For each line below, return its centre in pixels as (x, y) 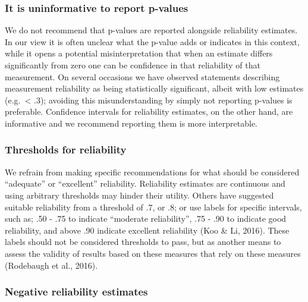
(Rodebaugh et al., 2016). (51, 265)
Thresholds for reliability (66, 150)
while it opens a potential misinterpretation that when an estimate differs (139, 53)
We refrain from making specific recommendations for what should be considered (152, 172)
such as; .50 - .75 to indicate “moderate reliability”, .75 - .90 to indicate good (146, 218)
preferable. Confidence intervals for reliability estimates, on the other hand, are (149, 111)
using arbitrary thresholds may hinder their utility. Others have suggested (139, 195)
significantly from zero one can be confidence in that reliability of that (133, 65)
